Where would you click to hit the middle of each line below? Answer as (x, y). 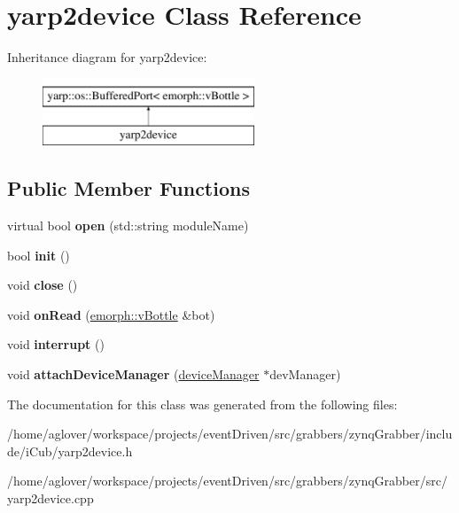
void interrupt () (56, 344)
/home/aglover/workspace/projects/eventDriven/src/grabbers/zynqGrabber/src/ (227, 481)
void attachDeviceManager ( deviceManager (133, 374)
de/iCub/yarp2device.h (70, 451)
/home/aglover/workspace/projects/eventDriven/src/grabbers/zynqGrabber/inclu (230, 434)
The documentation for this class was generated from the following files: (202, 404)
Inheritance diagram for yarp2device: (107, 57)
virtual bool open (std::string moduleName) (128, 225)
